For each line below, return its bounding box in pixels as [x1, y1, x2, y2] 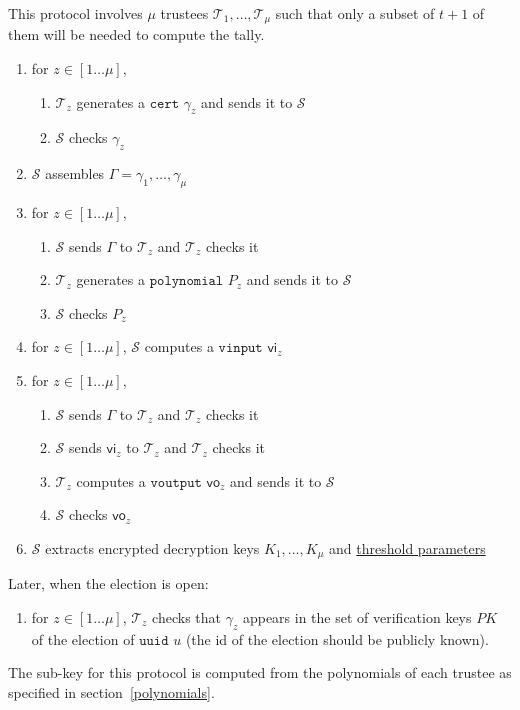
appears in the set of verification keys [242, 607, 472, 628]
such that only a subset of [275, 3, 435, 23]
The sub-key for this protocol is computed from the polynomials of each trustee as [8, 662, 512, 683]
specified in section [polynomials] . [8, 682, 215, 702]
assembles [45, 163, 105, 184]
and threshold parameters [329, 537, 486, 558]
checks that [152, 607, 222, 628]
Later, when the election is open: [8, 573, 209, 594]
